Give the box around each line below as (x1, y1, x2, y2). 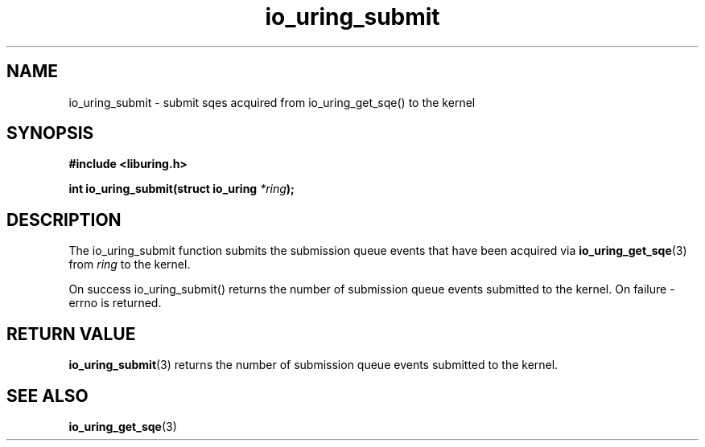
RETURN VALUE (6, 323, 136, 344)
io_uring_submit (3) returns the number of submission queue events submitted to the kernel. (68, 358, 559, 372)
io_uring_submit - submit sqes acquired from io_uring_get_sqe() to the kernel (68, 95, 476, 109)
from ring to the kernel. (68, 257, 191, 272)
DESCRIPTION (6, 209, 122, 230)
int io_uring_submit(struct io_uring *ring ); (68, 182, 295, 196)
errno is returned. (68, 296, 162, 310)
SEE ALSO (6, 385, 89, 406)
